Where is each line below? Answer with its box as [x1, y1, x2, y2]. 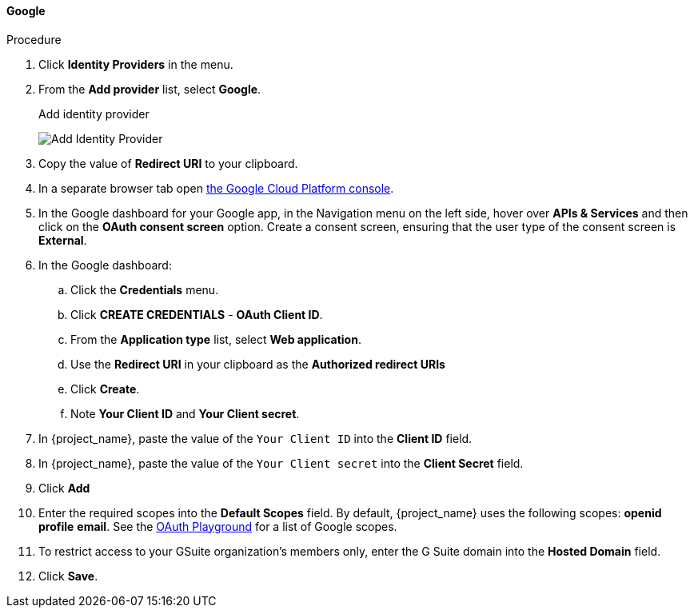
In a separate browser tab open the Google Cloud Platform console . [38, 181, 394, 195]
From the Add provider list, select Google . [38, 82, 261, 96]
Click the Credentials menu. [70, 282, 219, 297]
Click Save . [38, 568, 98, 583]
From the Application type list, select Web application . [70, 332, 361, 346]
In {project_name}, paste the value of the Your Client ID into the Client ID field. [38, 431, 473, 445]
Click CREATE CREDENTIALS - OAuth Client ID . [70, 307, 323, 321]
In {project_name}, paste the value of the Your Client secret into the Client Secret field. [38, 456, 524, 470]
